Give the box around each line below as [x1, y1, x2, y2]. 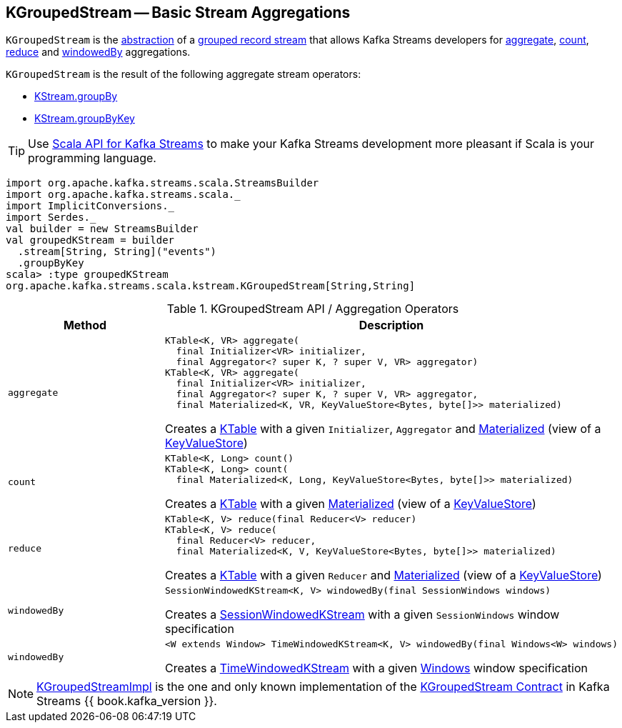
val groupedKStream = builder [6, 234, 175, 246]
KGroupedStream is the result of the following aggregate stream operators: [6, 68, 361, 81]
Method [63, 318, 107, 333]
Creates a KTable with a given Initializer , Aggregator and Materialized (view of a [165, 422, 601, 437]
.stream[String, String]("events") [17, 246, 217, 258]
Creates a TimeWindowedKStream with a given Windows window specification [165, 661, 588, 676]
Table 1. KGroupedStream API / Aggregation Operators [166, 301, 459, 316]
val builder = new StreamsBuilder [6, 223, 199, 235]
